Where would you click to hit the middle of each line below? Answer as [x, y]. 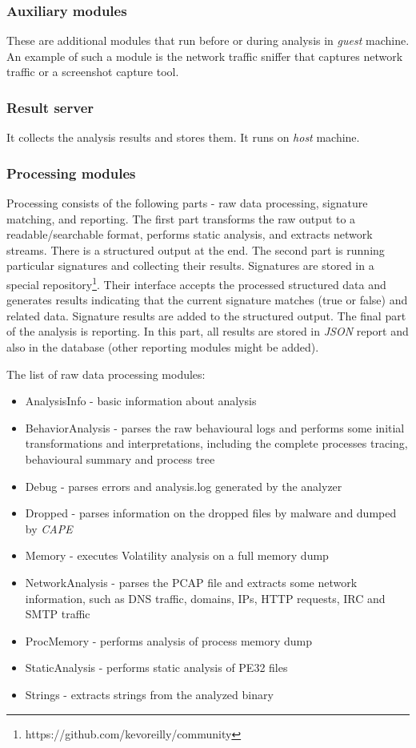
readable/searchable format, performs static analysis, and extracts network [190, 234]
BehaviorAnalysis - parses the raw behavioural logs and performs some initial [215, 427]
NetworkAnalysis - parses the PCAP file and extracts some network [191, 582]
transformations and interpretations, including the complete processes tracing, [216, 443]
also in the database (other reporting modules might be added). [163, 347]
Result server [50, 107]
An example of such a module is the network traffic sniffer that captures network [205, 56]
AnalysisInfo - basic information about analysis [141, 401]
